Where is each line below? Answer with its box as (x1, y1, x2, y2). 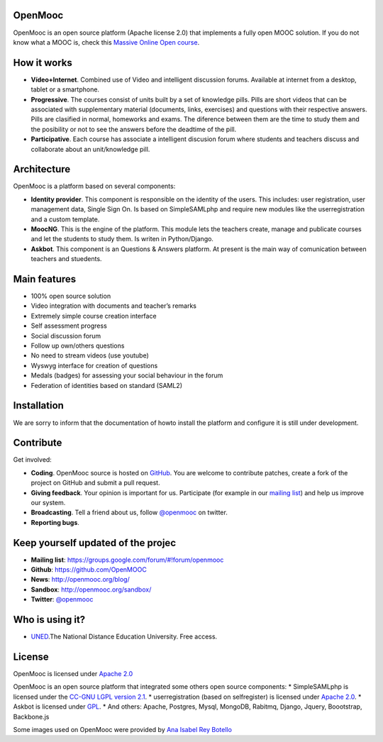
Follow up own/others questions (30, 341, 125, 350)
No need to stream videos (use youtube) (30, 351, 149, 360)
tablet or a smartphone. (30, 85, 99, 94)
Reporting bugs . (30, 518, 79, 526)
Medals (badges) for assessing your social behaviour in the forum (30, 371, 223, 380)
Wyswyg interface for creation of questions (30, 361, 158, 370)
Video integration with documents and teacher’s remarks (30, 301, 196, 310)
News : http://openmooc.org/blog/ (30, 575, 131, 584)
